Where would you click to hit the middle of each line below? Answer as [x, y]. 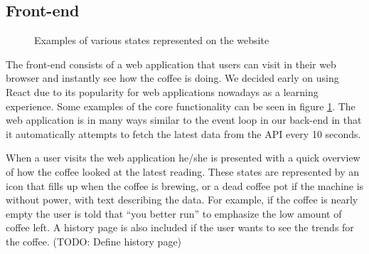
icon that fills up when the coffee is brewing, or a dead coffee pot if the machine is [185, 185]
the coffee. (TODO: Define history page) [94, 241]
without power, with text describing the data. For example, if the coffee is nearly [182, 200]
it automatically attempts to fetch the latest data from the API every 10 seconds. [183, 133]
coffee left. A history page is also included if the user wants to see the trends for [180, 227]
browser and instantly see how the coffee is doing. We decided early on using [172, 78]
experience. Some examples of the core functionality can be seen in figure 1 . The [181, 106]
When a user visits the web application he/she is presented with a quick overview [183, 158]
